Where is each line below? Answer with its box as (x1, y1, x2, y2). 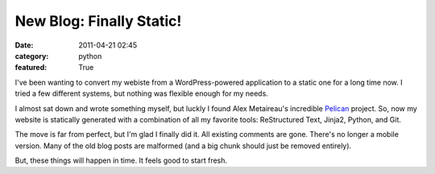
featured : (14, 63, 48, 72)
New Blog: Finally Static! (14, 12, 182, 30)
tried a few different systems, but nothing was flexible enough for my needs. (14, 89, 269, 98)
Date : (14, 40, 34, 50)
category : (14, 51, 49, 60)
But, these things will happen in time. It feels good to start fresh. (14, 155, 228, 165)
